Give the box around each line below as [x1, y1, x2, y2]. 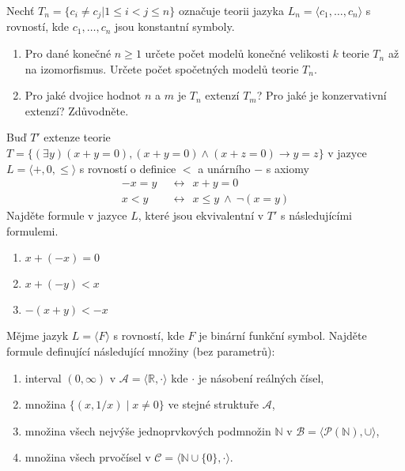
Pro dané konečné [25, 45, 112, 62]
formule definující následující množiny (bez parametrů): [6, 343, 275, 360]
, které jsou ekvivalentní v [138, 207, 264, 224]
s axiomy [266, 160, 309, 176]
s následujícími [280, 207, 352, 224]
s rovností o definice [79, 160, 176, 176]
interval [25, 369, 62, 386]
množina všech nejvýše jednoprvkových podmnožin [25, 422, 271, 439]
